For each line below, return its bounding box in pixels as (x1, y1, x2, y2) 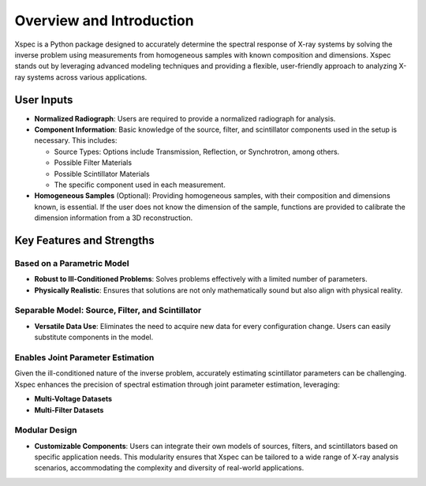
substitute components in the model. (34, 332, 154, 342)
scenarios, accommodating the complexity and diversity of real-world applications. (34, 463, 305, 473)
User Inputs (14, 93, 73, 107)
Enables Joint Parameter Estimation (14, 352, 155, 363)
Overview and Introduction (14, 12, 194, 29)
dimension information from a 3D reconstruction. (34, 213, 193, 222)
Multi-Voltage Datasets (34, 394, 113, 404)
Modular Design (14, 424, 77, 436)
